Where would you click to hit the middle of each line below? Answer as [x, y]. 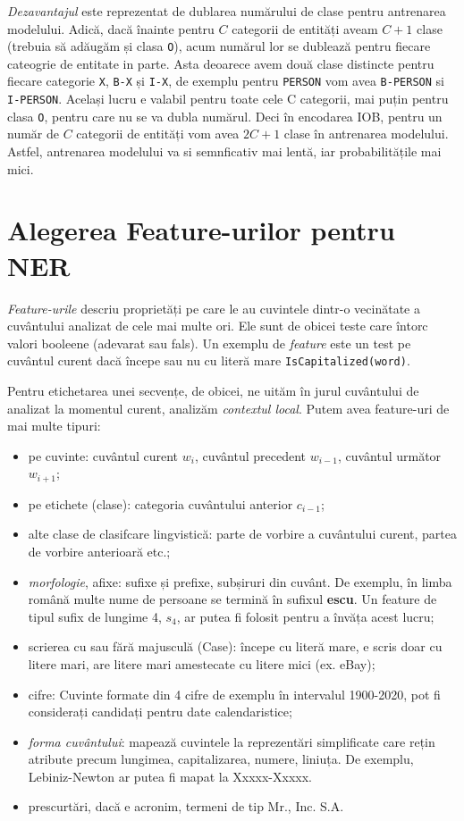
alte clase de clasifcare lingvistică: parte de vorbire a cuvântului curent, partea [242, 534]
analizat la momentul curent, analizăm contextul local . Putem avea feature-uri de [228, 408]
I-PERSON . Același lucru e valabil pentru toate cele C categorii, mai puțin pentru [228, 99]
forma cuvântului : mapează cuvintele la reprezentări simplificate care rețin [232, 741]
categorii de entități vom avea [158, 134]
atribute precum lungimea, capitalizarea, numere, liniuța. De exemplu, [221, 759]
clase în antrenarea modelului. [366, 134]
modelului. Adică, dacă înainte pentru [111, 28]
